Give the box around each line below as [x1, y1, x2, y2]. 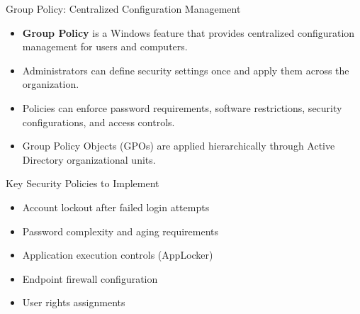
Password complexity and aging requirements [22, 223, 219, 238]
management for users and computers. [22, 39, 188, 54]
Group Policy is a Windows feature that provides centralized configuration [22, 25, 355, 40]
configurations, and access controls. [22, 114, 175, 129]
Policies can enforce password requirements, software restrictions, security [22, 100, 342, 115]
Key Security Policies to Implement [6, 176, 159, 191]
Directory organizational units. [22, 152, 156, 167]
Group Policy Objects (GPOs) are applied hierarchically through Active [22, 138, 335, 153]
